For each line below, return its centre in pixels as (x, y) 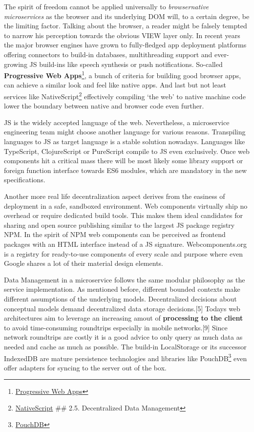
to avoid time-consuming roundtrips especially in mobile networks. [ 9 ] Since (116, 327)
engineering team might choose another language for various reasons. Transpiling (125, 132)
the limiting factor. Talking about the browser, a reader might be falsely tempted (126, 26)
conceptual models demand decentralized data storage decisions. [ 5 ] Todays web (122, 308)
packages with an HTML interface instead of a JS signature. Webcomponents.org (126, 244)
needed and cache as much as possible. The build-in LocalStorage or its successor (125, 346)
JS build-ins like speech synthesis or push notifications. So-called (126, 64)
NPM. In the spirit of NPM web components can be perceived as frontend (115, 234)
